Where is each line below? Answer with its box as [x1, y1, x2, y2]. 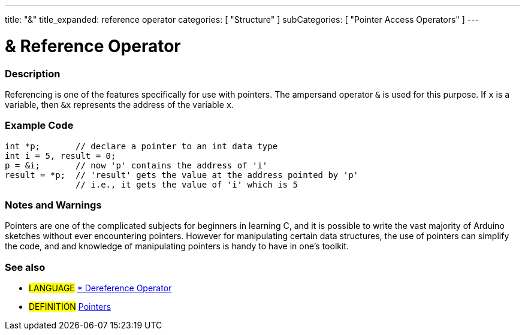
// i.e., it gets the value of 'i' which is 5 [76, 179, 298, 189]
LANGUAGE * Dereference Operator [29, 283, 172, 294]
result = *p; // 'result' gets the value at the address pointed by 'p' [5, 170, 359, 180]
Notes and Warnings [5, 199, 102, 211]
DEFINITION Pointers [29, 301, 111, 312]
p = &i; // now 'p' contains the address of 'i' [5, 160, 268, 170]
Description [5, 67, 61, 80]
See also [5, 261, 46, 273]
